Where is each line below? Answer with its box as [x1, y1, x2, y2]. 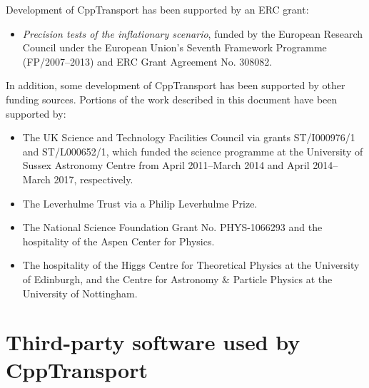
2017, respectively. [54, 171, 133, 186]
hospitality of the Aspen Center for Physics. [22, 233, 215, 248]
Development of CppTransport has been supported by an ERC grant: [6, 2, 309, 16]
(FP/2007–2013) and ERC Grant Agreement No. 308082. [22, 53, 273, 68]
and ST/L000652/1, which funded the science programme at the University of [22, 143, 363, 158]
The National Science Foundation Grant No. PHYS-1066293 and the [22, 220, 323, 235]
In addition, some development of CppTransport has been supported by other [6, 78, 345, 93]
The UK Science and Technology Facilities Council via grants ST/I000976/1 [22, 130, 355, 145]
